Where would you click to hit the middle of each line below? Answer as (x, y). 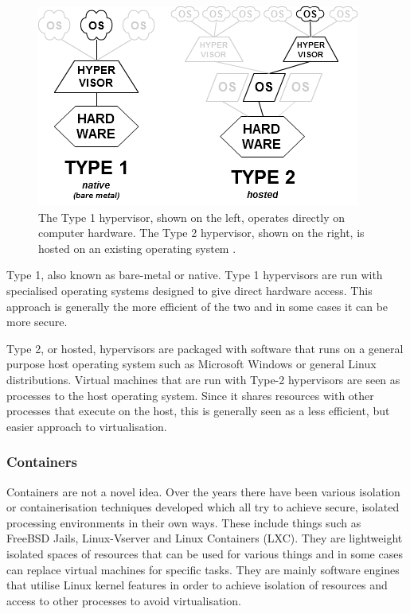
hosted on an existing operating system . (137, 248)
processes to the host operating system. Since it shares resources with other (190, 395)
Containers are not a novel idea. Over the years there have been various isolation (203, 491)
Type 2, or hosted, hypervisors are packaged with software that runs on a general (205, 348)
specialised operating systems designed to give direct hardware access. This (189, 290)
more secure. (37, 322)
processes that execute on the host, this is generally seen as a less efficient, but (198, 411)
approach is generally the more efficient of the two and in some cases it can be (197, 306)
